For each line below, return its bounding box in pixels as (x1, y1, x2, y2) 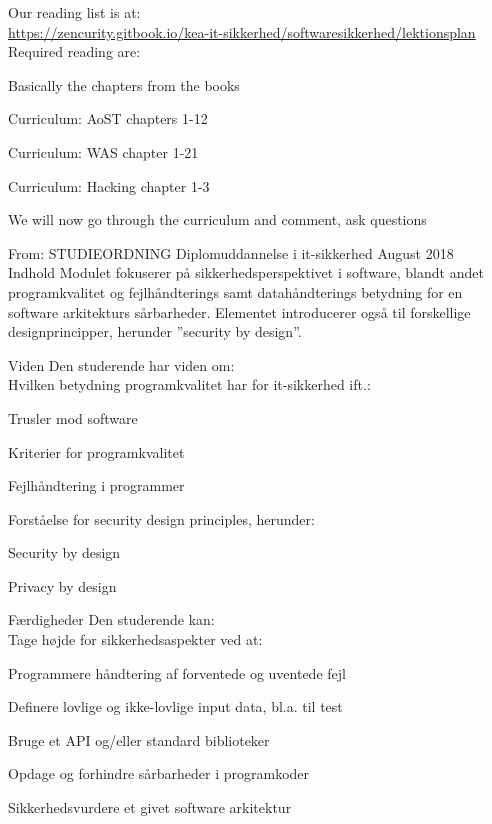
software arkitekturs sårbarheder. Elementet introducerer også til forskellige (8, 301, 471, 322)
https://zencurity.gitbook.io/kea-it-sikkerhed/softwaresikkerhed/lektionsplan (8, 21, 476, 42)
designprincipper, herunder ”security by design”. (8, 321, 302, 342)
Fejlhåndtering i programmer (8, 475, 185, 496)
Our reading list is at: (8, 2, 141, 22)
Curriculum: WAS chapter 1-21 (8, 141, 199, 162)
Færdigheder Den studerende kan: (8, 609, 215, 630)
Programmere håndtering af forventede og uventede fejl (8, 662, 346, 683)
